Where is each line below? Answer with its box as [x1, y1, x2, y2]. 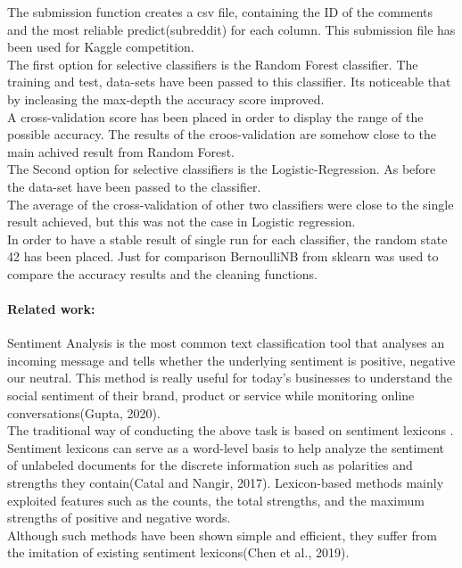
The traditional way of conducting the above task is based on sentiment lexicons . [7, 421, 454, 440]
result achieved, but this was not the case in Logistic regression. [7, 212, 356, 231]
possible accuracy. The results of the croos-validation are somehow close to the [7, 125, 436, 144]
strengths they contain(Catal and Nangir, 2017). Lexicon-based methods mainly [7, 473, 444, 492]
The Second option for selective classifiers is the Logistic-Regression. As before [7, 160, 436, 178]
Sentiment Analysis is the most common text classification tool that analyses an [7, 333, 445, 352]
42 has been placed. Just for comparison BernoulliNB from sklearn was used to [7, 247, 439, 266]
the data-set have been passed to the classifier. [7, 177, 261, 195]
